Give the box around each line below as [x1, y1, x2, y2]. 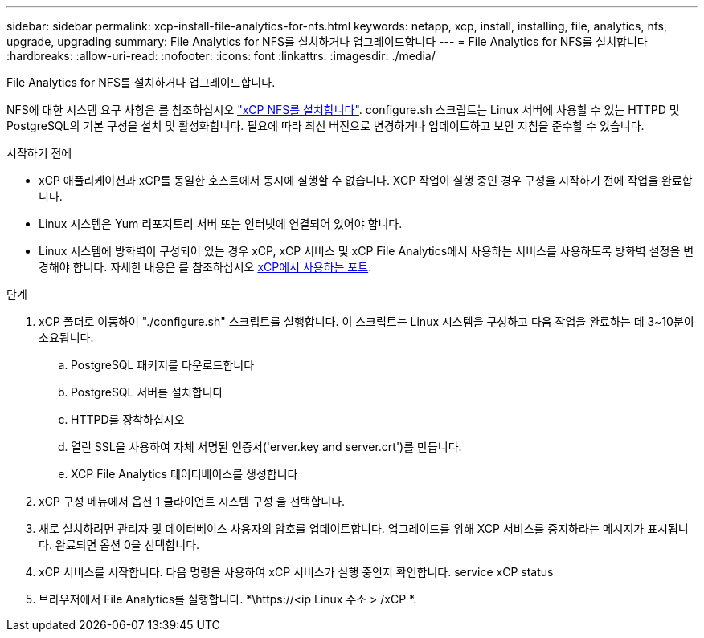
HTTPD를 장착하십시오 [71, 412, 185, 426]
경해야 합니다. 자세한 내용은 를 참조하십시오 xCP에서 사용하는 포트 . [39, 260, 372, 274]
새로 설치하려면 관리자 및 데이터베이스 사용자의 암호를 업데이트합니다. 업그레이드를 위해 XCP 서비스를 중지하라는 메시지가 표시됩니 [39, 522, 689, 535]
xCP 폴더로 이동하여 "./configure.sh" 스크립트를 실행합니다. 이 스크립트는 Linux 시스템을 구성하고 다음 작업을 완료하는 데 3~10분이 [39, 315, 694, 328]
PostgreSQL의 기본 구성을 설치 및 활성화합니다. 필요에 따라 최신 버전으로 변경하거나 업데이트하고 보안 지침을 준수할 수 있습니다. [6, 119, 645, 132]
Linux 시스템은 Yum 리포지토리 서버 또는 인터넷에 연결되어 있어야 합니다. [39, 217, 403, 230]
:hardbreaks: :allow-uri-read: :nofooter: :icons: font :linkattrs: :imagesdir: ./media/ [6, 49, 436, 63]
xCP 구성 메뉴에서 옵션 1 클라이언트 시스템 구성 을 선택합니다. [39, 494, 346, 508]
